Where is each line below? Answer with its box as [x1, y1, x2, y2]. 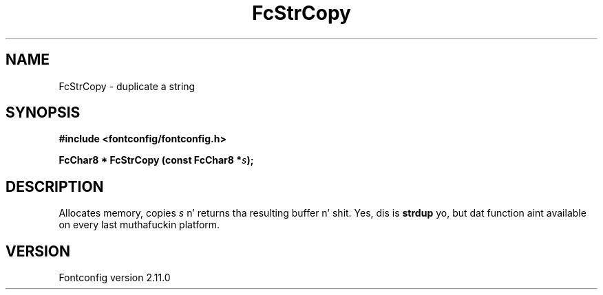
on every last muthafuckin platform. [59, 219, 220, 231]
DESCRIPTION [6, 177, 104, 195]
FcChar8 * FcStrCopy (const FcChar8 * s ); [59, 154, 254, 166]
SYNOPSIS [6, 104, 81, 122]
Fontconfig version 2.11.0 [59, 272, 171, 284]
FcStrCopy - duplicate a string [59, 80, 195, 92]
